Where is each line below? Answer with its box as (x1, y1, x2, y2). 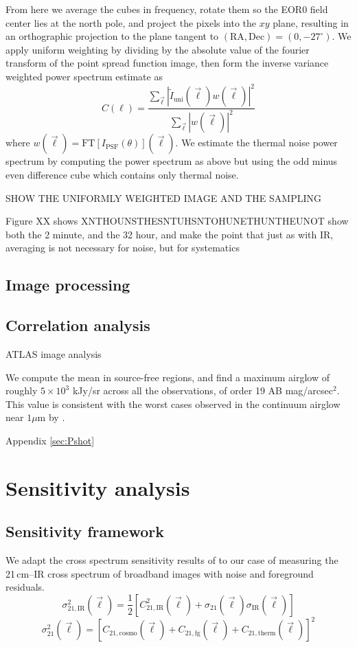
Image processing (5, 274, 130, 295)
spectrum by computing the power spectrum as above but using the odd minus (5, 154, 338, 168)
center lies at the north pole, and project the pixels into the (5, 15, 257, 30)
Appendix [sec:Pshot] (5, 433, 95, 447)
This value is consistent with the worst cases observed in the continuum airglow (5, 396, 341, 411)
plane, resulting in (273, 15, 349, 30)
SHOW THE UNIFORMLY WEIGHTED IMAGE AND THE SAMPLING (5, 190, 321, 205)
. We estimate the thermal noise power (175, 135, 338, 150)
